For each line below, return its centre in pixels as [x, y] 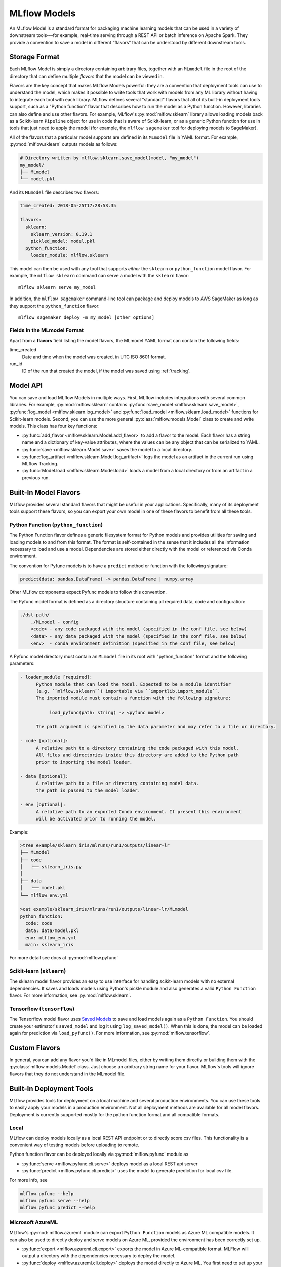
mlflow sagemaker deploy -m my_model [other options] [86, 317]
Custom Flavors [35, 1048]
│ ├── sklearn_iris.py [51, 867]
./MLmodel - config [55, 622]
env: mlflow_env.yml [51, 937]
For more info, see [28, 1180]
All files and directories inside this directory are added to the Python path [137, 755]
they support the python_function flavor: [54, 306]
